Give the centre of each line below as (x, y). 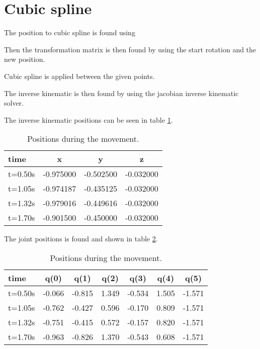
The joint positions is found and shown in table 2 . (81, 239)
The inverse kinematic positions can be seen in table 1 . (89, 119)
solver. (14, 103)
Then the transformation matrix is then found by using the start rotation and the (130, 49)
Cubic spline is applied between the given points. (79, 76)
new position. (25, 59)
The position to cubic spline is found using (70, 32)
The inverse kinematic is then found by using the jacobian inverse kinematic (121, 93)
